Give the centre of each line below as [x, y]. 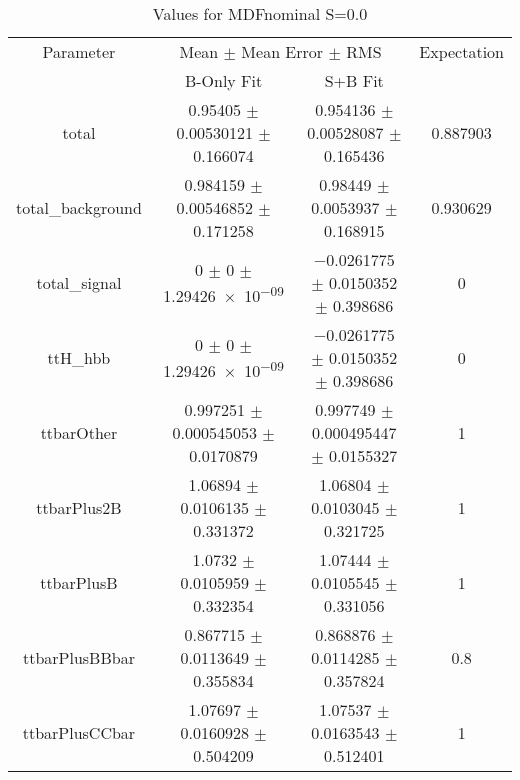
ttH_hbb [79, 357]
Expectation [461, 51]
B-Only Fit [223, 80]
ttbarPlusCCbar [79, 732]
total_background [79, 207]
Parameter [79, 51]
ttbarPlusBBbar [78, 657]
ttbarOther [79, 432]
